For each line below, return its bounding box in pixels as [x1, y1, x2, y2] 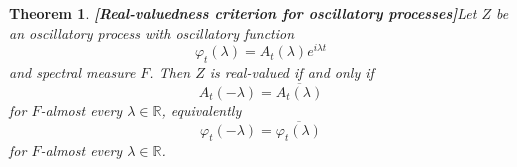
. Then [149, 62, 191, 83]
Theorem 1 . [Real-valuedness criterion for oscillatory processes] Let [9, 3, 477, 23]
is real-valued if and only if [209, 62, 374, 83]
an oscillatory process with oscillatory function [9, 22, 295, 43]
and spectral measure [9, 62, 136, 83]
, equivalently [161, 99, 242, 120]
